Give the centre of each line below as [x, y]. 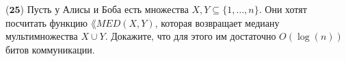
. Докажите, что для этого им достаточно [190, 36]
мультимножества [42, 36]
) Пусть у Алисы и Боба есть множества [104, 9]
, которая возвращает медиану [217, 22]
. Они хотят [283, 9]
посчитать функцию [47, 22]
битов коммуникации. [50, 49]
